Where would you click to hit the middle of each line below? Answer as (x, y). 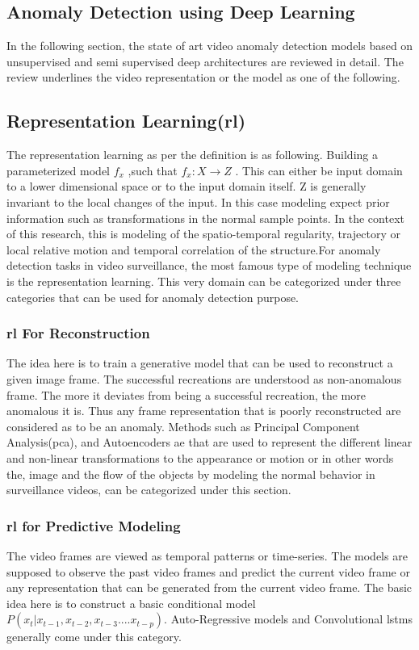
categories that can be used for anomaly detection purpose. (153, 297)
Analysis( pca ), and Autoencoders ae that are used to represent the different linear (209, 442)
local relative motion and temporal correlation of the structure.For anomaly (194, 249)
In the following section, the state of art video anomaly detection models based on (210, 46)
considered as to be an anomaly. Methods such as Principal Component (183, 426)
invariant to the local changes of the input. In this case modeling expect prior (198, 201)
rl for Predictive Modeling (94, 525)
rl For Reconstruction (78, 333)
